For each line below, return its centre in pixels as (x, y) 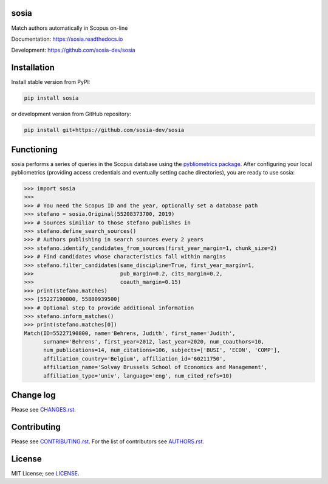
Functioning (34, 149)
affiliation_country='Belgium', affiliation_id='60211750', (135, 358)
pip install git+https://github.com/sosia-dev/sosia (104, 130)
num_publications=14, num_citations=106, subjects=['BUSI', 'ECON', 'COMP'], (162, 350)
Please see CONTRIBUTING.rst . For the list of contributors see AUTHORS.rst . (108, 441)
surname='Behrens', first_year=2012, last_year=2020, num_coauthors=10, (154, 342)
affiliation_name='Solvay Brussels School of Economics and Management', (155, 367)
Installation (33, 68)
